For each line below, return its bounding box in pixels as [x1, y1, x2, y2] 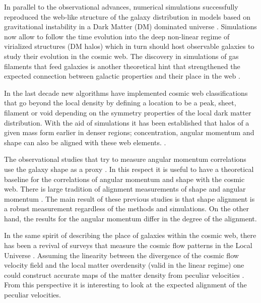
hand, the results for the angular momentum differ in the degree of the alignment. [4, 213, 257, 223]
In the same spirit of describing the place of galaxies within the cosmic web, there [4, 230, 256, 240]
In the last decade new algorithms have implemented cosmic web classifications [4, 87, 248, 98]
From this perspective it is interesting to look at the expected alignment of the [4, 279, 247, 290]
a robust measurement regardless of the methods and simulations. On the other [4, 203, 249, 214]
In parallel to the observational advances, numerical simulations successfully [4, 2, 238, 12]
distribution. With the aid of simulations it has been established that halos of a [4, 117, 249, 128]
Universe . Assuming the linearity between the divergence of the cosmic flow [4, 250, 239, 260]
